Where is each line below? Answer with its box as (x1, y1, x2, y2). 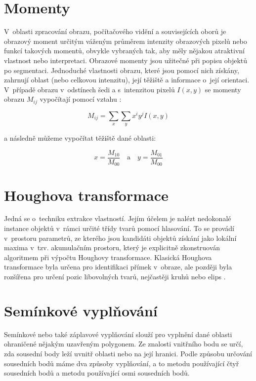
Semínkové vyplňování (4, 300, 158, 320)
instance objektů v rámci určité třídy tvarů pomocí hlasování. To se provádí (4, 223, 234, 233)
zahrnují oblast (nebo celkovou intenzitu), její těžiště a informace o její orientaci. (4, 75, 250, 85)
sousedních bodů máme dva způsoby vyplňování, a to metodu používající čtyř (4, 358, 239, 368)
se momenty (205, 84, 241, 94)
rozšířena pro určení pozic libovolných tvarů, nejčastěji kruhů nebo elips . (4, 271, 226, 281)
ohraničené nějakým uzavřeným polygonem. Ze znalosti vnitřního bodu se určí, (4, 339, 243, 349)
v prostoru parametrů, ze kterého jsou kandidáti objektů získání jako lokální (4, 232, 237, 243)
